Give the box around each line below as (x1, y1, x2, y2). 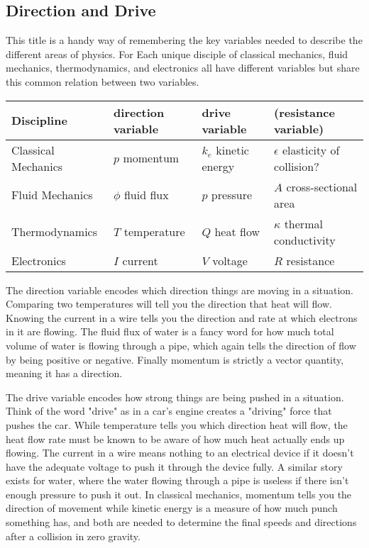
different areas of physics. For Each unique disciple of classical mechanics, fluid (6, 46, 348, 61)
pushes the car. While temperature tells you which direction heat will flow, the (6, 417, 348, 432)
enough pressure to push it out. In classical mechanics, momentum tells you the (6, 486, 352, 501)
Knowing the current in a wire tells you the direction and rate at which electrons (6, 310, 358, 325)
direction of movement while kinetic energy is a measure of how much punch (6, 501, 338, 515)
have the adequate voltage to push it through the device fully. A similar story (6, 459, 343, 474)
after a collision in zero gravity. (6, 528, 141, 543)
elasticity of (282, 141, 340, 158)
